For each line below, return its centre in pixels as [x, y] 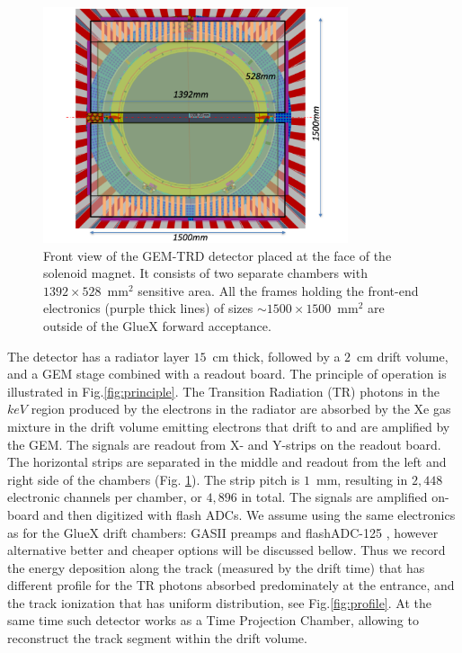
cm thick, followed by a [276, 356]
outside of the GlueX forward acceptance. [157, 325]
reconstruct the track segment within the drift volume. [157, 638]
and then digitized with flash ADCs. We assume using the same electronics [249, 514]
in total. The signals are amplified [334, 497]
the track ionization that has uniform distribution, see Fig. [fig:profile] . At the [219, 602]
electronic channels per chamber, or [105, 497]
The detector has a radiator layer [98, 356]
